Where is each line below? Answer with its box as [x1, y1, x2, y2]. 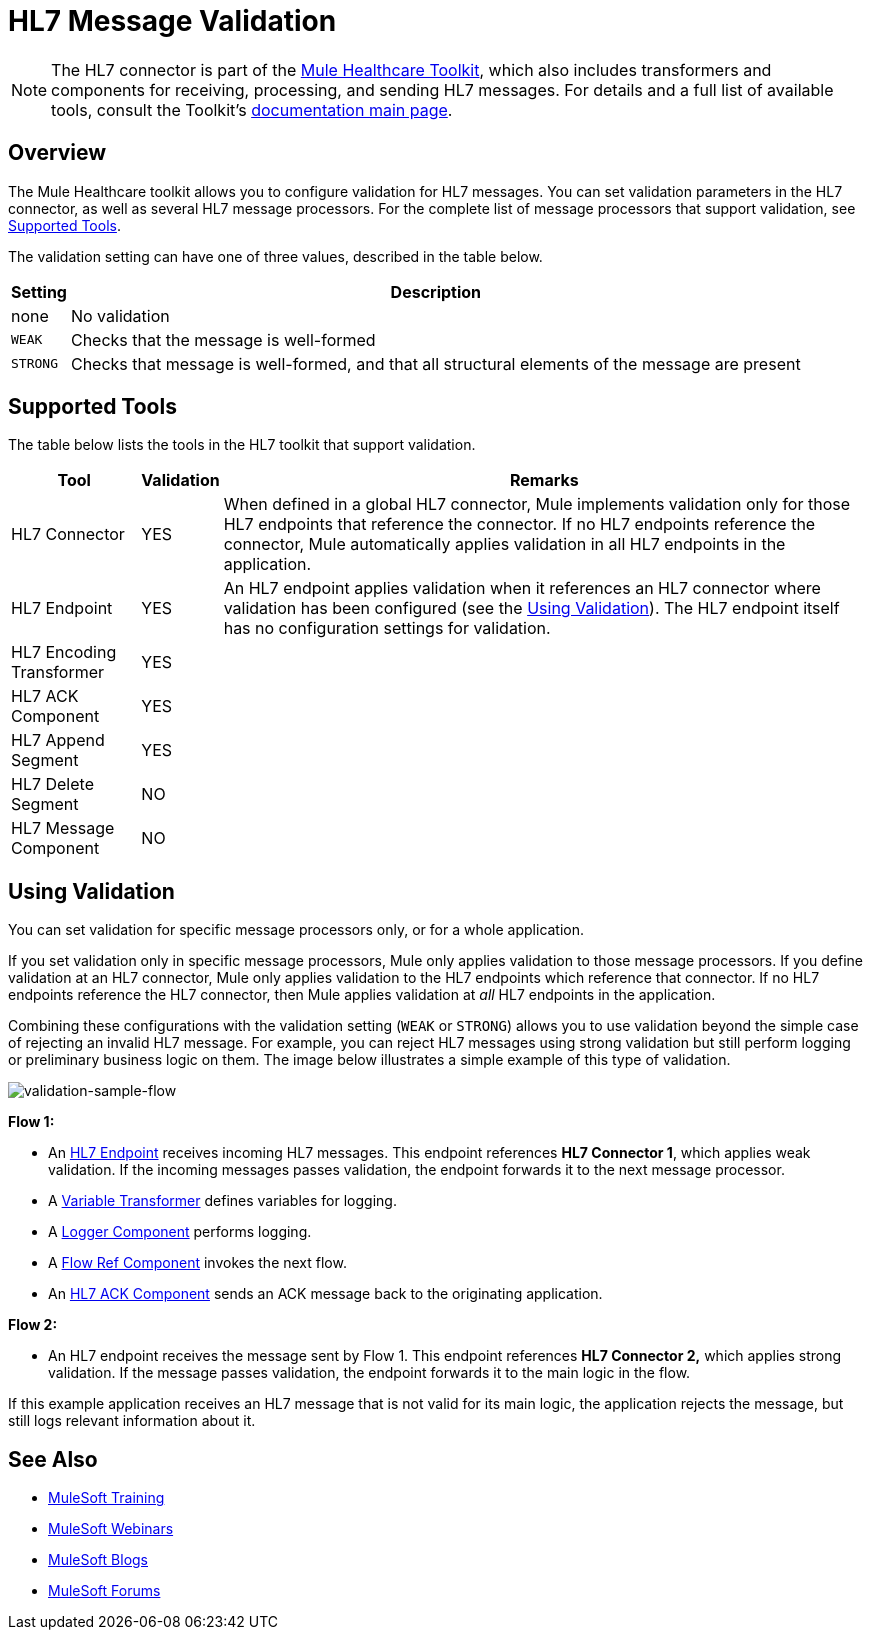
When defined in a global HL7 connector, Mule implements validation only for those [223, 494, 851, 515]
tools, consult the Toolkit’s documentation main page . [51, 99, 453, 120]
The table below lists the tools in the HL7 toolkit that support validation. [8, 436, 476, 454]
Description [390, 281, 482, 302]
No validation [70, 305, 170, 326]
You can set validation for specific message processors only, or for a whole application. [8, 921, 585, 939]
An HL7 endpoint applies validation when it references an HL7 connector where [223, 578, 821, 599]
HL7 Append [11, 730, 105, 751]
